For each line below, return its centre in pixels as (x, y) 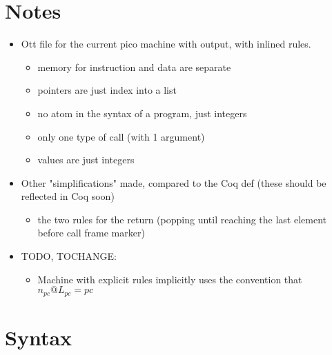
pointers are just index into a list (107, 90)
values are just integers (86, 160)
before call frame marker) (91, 233)
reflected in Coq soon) (68, 196)
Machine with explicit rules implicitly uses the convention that (170, 279)
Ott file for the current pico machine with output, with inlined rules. (166, 44)
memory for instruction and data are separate (134, 67)
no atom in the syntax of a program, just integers (142, 113)
